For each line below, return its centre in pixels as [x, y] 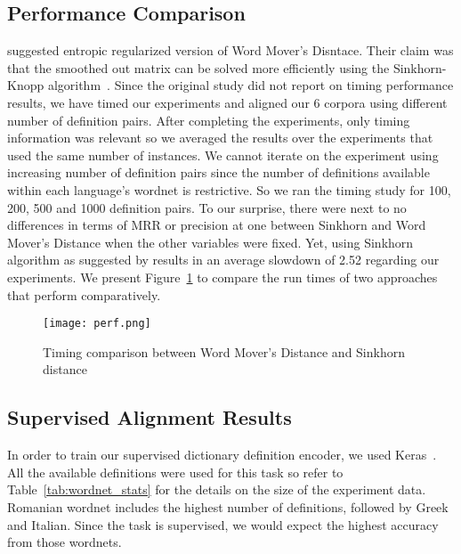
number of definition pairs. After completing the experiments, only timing [209, 120]
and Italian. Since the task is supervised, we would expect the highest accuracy [223, 524]
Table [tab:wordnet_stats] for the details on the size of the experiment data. [217, 489]
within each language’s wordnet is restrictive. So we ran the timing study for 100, [229, 189]
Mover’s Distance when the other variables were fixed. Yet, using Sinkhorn [210, 242]
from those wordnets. [65, 542]
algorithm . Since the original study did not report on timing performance [251, 85]
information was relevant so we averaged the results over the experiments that [220, 138]
